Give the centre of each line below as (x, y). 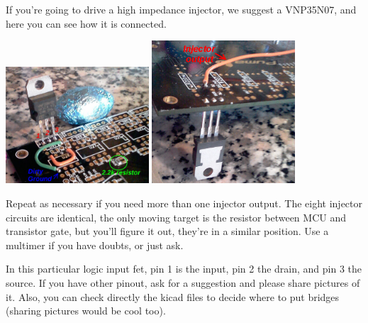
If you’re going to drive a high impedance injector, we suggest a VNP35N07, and (181, 9)
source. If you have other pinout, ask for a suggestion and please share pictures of (183, 283)
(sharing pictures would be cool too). (86, 311)
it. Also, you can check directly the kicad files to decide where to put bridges (173, 296)
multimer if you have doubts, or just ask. (95, 245)
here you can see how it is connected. (86, 23)
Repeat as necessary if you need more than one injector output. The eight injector (184, 203)
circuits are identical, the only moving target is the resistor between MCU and (176, 217)
